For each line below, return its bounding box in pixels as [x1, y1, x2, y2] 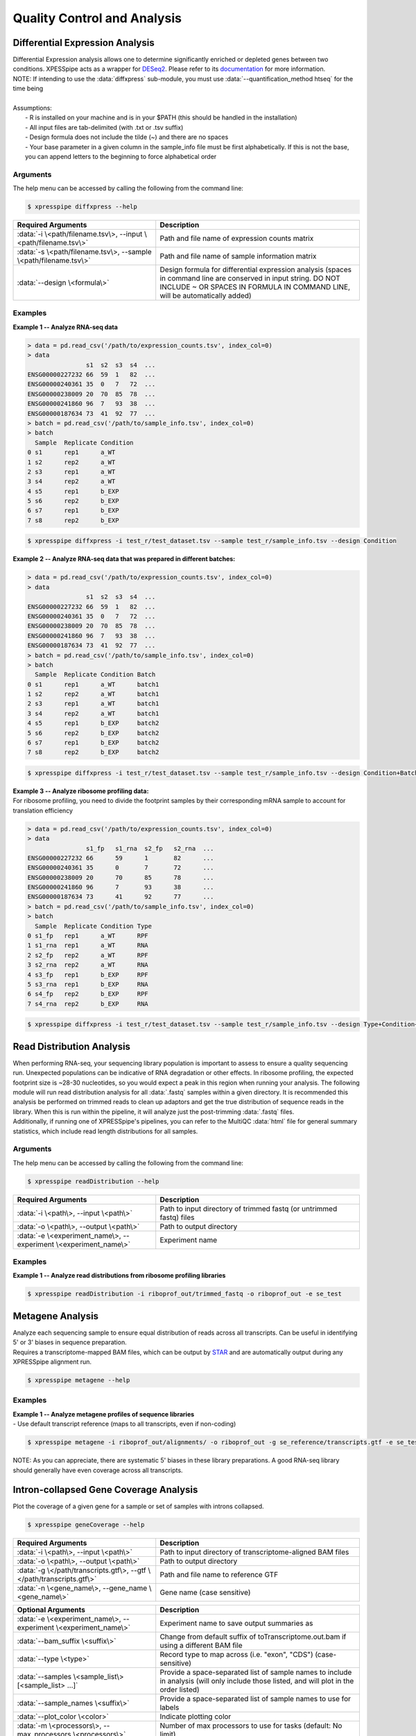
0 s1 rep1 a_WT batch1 [27, 681, 159, 688]
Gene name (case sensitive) [159, 1587, 251, 1597]
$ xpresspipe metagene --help [27, 1376, 130, 1385]
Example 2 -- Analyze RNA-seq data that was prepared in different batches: [12, 555, 236, 563]
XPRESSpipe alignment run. [12, 1358, 92, 1366]
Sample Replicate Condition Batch [35, 671, 156, 678]
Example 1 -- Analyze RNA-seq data [12, 323, 118, 331]
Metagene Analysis [12, 1310, 99, 1322]
